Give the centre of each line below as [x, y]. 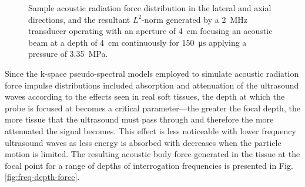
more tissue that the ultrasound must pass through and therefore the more [139, 119]
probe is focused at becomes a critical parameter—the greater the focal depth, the [152, 108]
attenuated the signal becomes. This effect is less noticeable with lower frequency [150, 130]
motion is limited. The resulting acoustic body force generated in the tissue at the [152, 154]
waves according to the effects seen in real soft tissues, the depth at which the [145, 96]
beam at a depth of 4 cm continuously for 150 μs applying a [138, 42]
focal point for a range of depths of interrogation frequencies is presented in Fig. [149, 165]
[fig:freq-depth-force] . [42, 177]
